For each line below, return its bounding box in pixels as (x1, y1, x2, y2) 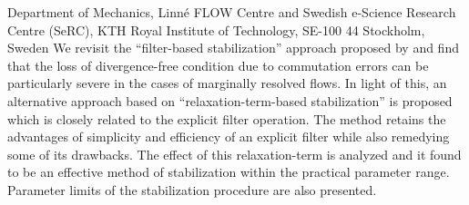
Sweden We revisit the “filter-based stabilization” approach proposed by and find (7, 38, 459, 57)
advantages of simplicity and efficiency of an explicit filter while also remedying (7, 127, 450, 146)
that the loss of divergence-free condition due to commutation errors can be (7, 55, 429, 74)
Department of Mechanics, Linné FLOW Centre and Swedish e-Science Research (7, 3, 456, 21)
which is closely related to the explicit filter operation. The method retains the (7, 109, 446, 128)
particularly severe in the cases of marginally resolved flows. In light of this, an (7, 73, 447, 93)
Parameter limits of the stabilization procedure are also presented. (7, 180, 377, 199)
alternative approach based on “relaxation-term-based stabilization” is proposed (7, 91, 453, 110)
